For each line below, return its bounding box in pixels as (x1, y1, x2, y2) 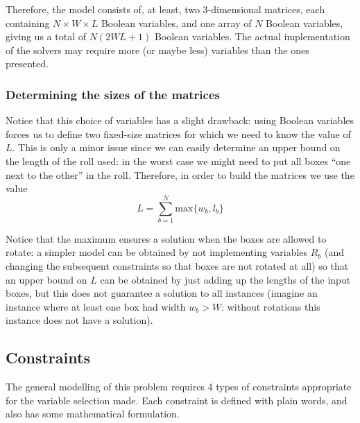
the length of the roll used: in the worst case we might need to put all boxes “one (6, 153, 351, 168)
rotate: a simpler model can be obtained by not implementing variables (6, 245, 308, 259)
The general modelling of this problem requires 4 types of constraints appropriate (6, 379, 352, 394)
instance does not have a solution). (6, 313, 153, 327)
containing (6, 15, 50, 30)
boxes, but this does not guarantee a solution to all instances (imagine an (6, 286, 318, 300)
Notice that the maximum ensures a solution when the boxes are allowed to (6, 231, 327, 245)
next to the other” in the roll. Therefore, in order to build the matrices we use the (6, 167, 354, 182)
